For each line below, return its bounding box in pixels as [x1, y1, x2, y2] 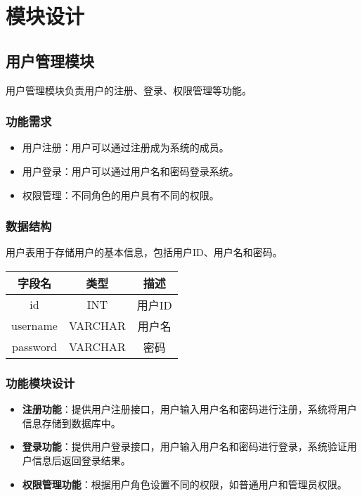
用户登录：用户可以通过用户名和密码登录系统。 [22, 163, 239, 178]
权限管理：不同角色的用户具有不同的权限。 [22, 187, 219, 202]
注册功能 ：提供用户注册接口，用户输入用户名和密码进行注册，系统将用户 [22, 402, 357, 416]
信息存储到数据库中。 [22, 415, 121, 430]
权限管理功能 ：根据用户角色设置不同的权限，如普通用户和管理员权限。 [22, 476, 347, 491]
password [12, 338, 57, 355]
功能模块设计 [6, 374, 75, 391]
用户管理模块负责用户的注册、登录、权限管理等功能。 [6, 82, 252, 97]
